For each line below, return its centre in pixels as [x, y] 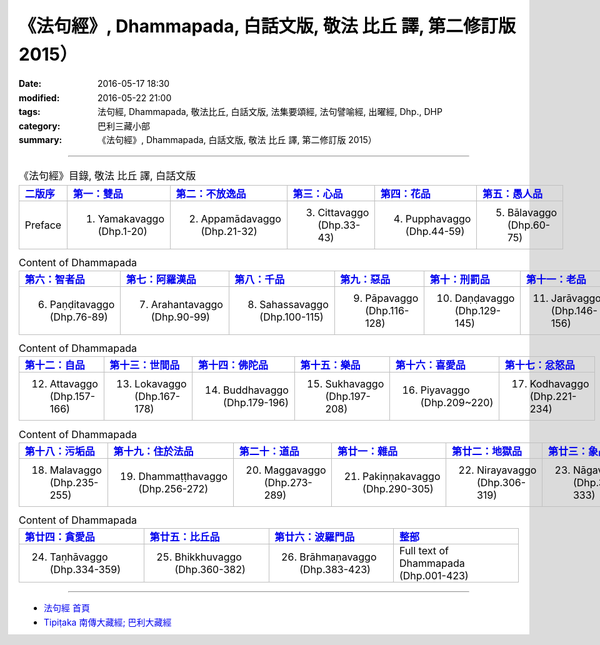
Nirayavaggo [506, 470]
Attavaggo [74, 384]
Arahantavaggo [187, 305]
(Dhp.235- [74, 482]
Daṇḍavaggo [484, 298]
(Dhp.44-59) [435, 231]
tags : [29, 112]
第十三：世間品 [144, 365]
